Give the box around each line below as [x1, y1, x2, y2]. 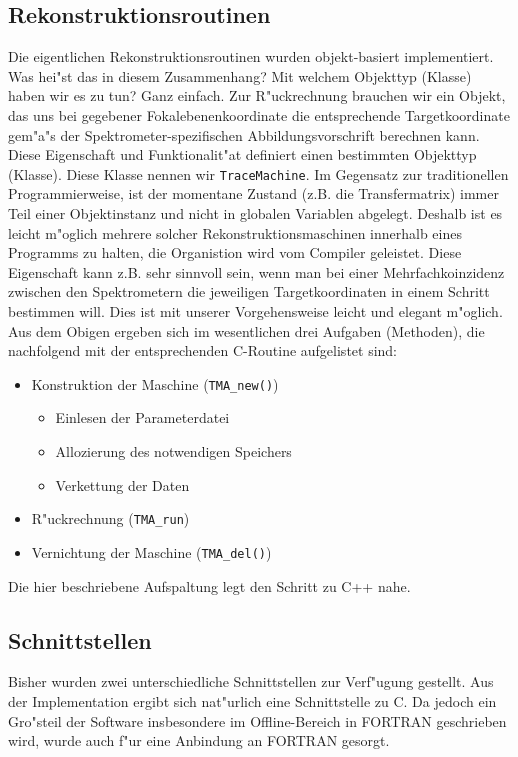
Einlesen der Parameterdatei [55, 407, 230, 428]
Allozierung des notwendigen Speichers [55, 441, 292, 462]
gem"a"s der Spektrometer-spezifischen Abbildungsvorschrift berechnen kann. [8, 124, 480, 145]
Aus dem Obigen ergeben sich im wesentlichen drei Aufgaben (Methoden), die [8, 320, 485, 341]
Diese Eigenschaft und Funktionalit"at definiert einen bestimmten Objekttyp [8, 144, 477, 165]
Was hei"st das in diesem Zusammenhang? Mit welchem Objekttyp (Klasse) [8, 65, 472, 86]
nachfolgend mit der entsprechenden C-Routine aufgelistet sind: [8, 340, 398, 361]
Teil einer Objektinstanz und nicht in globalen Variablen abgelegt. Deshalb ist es [8, 203, 503, 224]
